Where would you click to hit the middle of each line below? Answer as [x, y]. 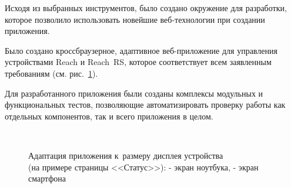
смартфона [47, 178]
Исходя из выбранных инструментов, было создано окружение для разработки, [146, 8]
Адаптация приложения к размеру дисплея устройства [126, 155]
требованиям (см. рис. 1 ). [51, 73]
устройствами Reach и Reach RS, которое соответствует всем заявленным [138, 62]
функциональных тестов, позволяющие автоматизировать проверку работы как [145, 105]
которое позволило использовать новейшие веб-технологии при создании [135, 19]
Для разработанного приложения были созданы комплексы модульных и [134, 93]
